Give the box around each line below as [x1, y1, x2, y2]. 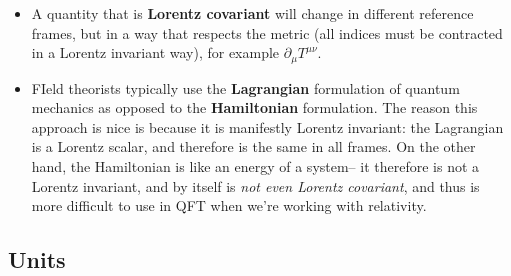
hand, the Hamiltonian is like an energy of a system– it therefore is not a [31, 156, 480, 177]
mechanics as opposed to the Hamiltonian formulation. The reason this [31, 97, 478, 118]
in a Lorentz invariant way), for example [31, 42, 280, 63]
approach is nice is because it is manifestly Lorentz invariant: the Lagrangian [31, 116, 504, 137]
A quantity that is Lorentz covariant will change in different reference [31, 3, 474, 23]
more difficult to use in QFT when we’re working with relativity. [31, 195, 427, 216]
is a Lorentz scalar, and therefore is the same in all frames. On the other [31, 136, 476, 157]
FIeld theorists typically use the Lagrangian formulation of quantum [31, 77, 460, 98]
